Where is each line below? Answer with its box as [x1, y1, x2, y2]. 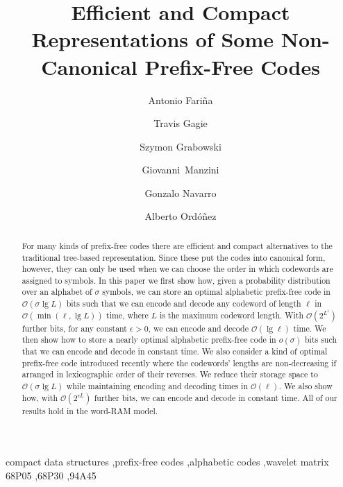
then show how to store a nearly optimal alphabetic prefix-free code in [22, 334, 276, 345]
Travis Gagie [153, 116, 208, 130]
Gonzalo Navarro [144, 185, 217, 200]
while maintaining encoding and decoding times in [66, 380, 249, 392]
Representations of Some [31, 25, 274, 53]
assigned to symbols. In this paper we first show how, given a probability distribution [22, 274, 331, 286]
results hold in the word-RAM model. [22, 404, 158, 416]
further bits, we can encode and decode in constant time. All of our [94, 391, 337, 403]
